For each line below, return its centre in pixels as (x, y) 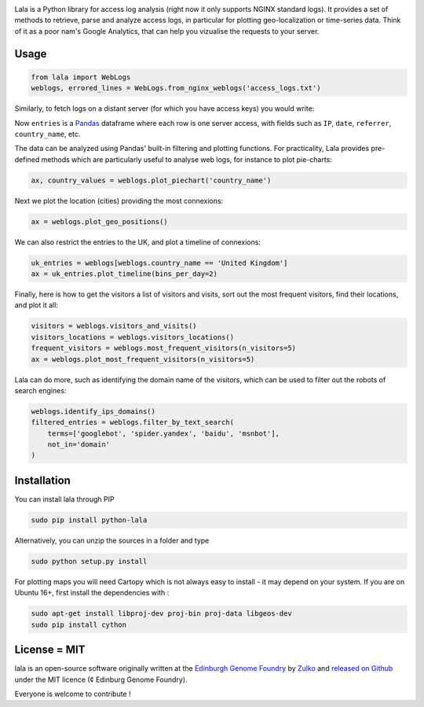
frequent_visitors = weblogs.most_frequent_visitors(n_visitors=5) (164, 348)
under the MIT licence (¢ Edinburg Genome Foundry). (101, 679)
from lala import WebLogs (81, 77)
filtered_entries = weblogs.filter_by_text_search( (133, 422)
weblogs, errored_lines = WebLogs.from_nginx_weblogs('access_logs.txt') (176, 88)
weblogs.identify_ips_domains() (93, 411)
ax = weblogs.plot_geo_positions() (99, 221)
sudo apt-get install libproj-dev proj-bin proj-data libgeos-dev (161, 614)
